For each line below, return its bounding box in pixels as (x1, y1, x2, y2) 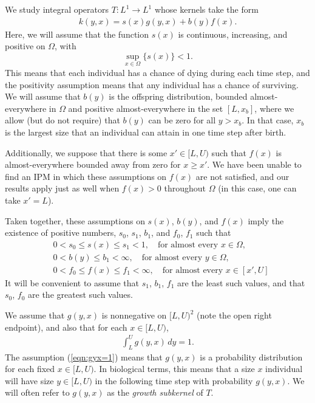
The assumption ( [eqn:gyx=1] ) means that (5, 350, 163, 363)
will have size (5, 374, 54, 387)
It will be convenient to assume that (5, 276, 140, 289)
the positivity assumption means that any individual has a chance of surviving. (5, 78, 299, 91)
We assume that (5, 309, 65, 322)
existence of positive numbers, (5, 226, 117, 239)
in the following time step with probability (95, 374, 253, 387)
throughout (164, 182, 206, 195)
